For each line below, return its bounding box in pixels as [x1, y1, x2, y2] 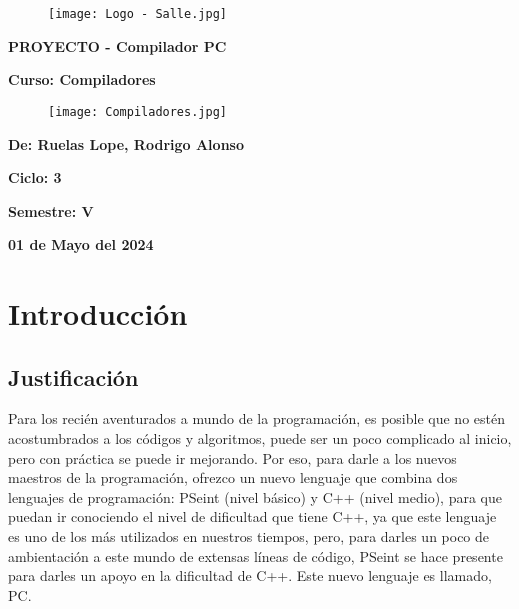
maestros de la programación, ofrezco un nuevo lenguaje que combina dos [8, 467, 458, 488]
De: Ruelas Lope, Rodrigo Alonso [8, 133, 244, 154]
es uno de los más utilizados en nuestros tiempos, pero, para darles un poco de [8, 526, 490, 547]
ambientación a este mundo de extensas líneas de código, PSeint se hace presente [8, 545, 503, 566]
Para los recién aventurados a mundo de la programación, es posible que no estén [8, 408, 505, 429]
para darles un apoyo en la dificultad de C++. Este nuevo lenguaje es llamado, [8, 565, 492, 586]
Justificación [8, 361, 139, 392]
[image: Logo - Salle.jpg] [48, 7, 227, 21]
